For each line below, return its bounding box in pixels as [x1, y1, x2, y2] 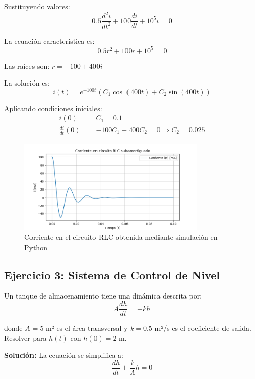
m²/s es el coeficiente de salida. [154, 322, 251, 333]
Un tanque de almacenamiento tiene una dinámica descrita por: [4, 290, 202, 301]
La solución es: [4, 77, 50, 88]
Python [24, 241, 47, 252]
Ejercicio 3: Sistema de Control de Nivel [4, 266, 220, 282]
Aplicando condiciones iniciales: [4, 102, 102, 113]
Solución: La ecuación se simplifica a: [4, 349, 123, 360]
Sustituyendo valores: [4, 1, 70, 11]
